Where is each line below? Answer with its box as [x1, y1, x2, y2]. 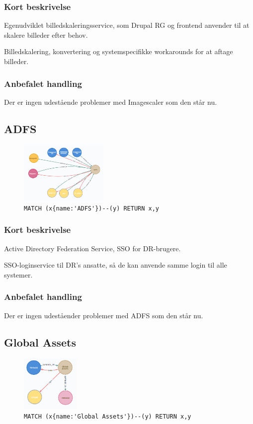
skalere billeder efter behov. [4, 29, 88, 40]
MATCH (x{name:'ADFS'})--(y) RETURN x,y [24, 205, 160, 212]
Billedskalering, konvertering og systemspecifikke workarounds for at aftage [4, 46, 233, 57]
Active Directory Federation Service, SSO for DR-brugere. [4, 243, 181, 253]
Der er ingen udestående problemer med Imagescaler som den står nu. [4, 96, 217, 107]
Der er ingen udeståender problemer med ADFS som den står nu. [4, 310, 203, 320]
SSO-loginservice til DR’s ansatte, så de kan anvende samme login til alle [4, 260, 227, 270]
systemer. [4, 269, 33, 280]
